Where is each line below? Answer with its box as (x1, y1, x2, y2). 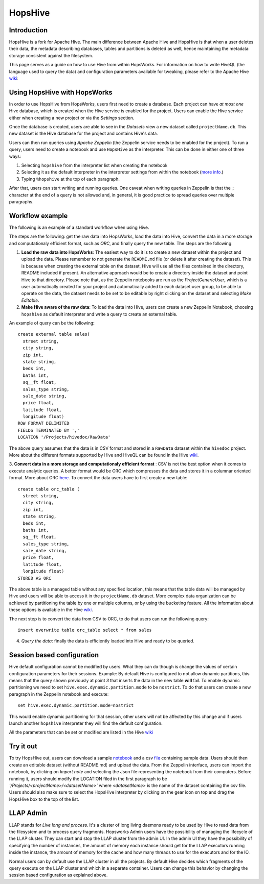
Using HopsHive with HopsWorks (9, 88, 112, 97)
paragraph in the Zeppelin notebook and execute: (9, 691, 109, 697)
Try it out (9, 742, 38, 751)
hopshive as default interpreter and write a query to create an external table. (21, 311, 177, 317)
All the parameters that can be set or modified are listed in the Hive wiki (9, 729, 154, 735)
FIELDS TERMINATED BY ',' (18, 427, 80, 433)
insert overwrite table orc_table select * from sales (18, 627, 152, 633)
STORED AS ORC (18, 575, 51, 581)
